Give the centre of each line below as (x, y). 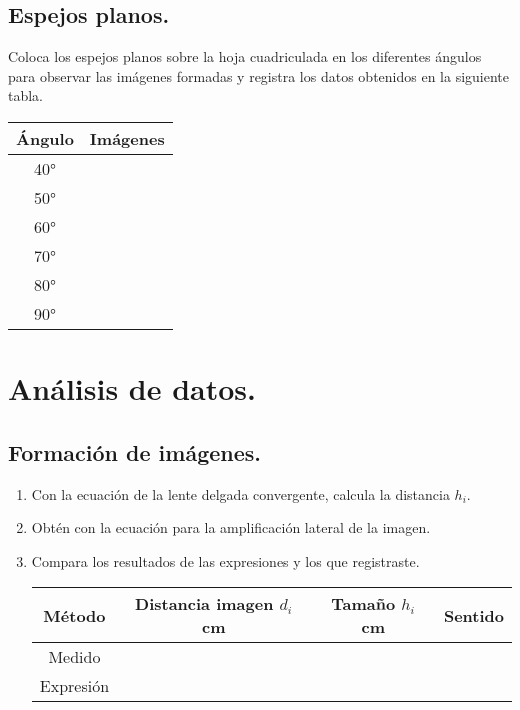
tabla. (26, 95)
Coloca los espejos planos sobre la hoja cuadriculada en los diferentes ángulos (245, 56)
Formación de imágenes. (134, 451)
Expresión (74, 686)
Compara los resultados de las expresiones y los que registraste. (225, 560)
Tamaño (363, 604)
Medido (74, 657)
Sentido (473, 615)
